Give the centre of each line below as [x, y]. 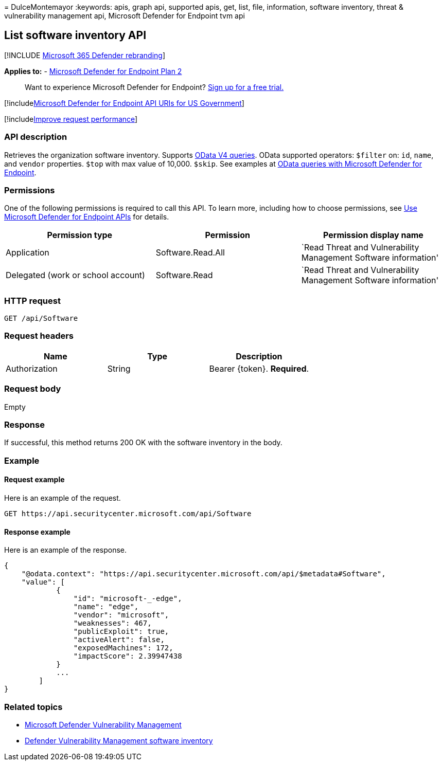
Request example [34, 480]
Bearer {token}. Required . [259, 368]
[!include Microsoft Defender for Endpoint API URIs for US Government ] [124, 103]
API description [36, 137]
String [119, 368]
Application [28, 253]
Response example [37, 532]
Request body [33, 389]
